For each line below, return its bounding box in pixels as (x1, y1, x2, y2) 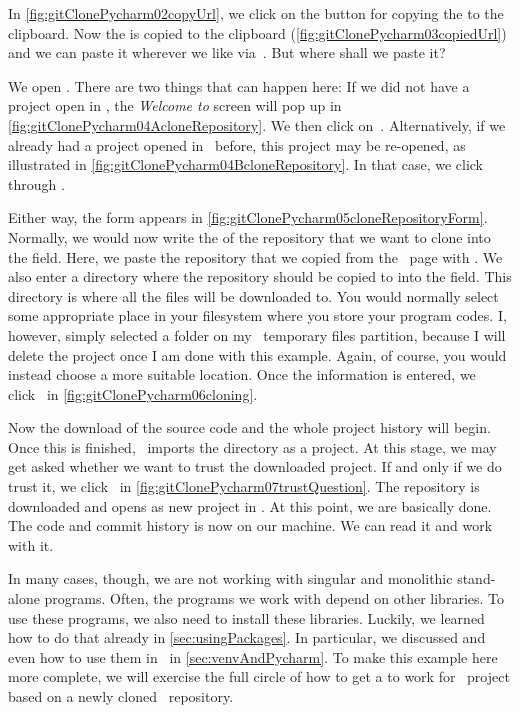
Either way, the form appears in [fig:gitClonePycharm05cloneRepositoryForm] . (8, 207, 488, 228)
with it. (8, 534, 54, 555)
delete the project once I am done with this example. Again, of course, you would (8, 344, 507, 365)
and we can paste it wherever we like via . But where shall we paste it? (8, 42, 446, 63)
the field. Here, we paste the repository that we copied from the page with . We (8, 246, 503, 267)
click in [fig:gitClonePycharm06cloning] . (8, 383, 258, 404)
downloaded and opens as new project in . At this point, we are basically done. (8, 495, 492, 516)
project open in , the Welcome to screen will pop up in (8, 95, 342, 116)
